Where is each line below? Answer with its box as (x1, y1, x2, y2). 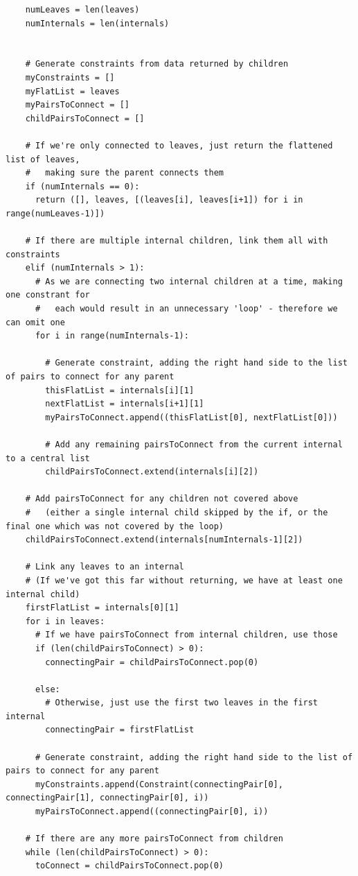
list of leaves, (6, 154, 80, 164)
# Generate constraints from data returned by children (25, 59, 289, 69)
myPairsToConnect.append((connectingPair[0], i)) (35, 807, 269, 817)
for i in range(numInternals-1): (35, 331, 189, 341)
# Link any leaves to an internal (25, 562, 184, 572)
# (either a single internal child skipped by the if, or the (25, 507, 328, 517)
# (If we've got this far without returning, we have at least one (25, 575, 343, 585)
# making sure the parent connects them (25, 168, 224, 178)
